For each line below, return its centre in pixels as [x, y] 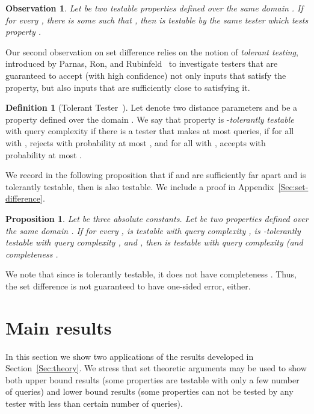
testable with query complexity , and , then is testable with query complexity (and [154, 242]
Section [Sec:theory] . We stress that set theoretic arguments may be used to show [156, 368]
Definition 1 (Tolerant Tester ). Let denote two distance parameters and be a [152, 107]
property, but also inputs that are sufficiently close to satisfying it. [128, 87]
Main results [59, 327]
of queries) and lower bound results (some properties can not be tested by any [149, 391]
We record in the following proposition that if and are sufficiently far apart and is [156, 175]
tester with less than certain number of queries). [94, 403]
